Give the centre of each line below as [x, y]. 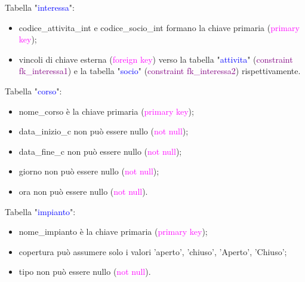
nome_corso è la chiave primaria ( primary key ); [106, 111]
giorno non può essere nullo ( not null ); [89, 171]
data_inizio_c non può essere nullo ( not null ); [104, 131]
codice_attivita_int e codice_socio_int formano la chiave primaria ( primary [159, 27]
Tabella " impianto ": [40, 211]
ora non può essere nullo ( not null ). [83, 191]
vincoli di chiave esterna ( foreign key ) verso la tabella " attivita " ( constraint [156, 59]
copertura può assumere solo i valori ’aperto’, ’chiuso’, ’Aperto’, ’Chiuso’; [153, 251]
